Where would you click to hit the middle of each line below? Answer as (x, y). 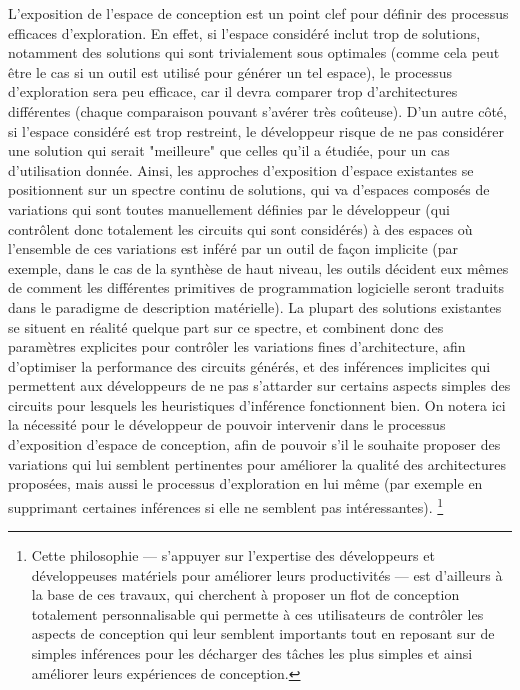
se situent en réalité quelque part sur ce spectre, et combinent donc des (226, 326)
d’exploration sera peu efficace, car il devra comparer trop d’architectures (233, 91)
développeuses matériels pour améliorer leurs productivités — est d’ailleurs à (267, 574)
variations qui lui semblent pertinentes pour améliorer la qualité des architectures (257, 463)
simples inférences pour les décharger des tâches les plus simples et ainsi (252, 653)
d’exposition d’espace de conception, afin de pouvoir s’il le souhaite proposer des (254, 444)
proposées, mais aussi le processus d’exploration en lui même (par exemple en (245, 483)
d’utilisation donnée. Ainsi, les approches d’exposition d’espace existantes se (241, 169)
